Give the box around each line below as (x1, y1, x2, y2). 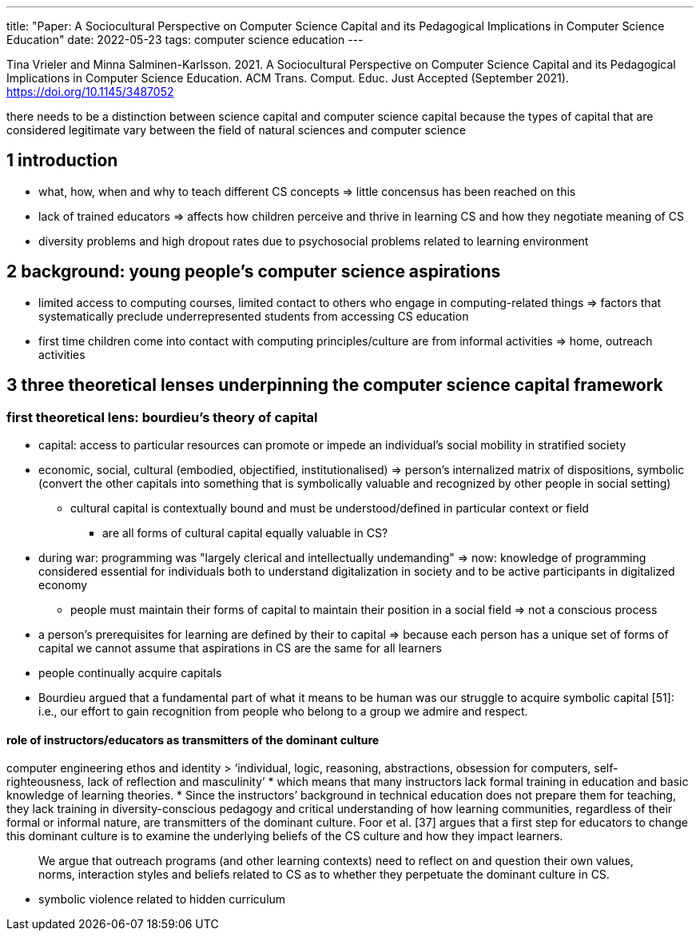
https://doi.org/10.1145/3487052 (6, 85, 174, 98)
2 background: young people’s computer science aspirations (6, 261, 501, 282)
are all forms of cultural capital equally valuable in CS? (102, 525, 388, 540)
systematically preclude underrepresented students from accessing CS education (38, 309, 469, 323)
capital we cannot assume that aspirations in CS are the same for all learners (38, 640, 442, 655)
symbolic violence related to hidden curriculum (38, 892, 286, 907)
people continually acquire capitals (38, 665, 222, 680)
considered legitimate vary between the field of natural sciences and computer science (6, 123, 466, 137)
